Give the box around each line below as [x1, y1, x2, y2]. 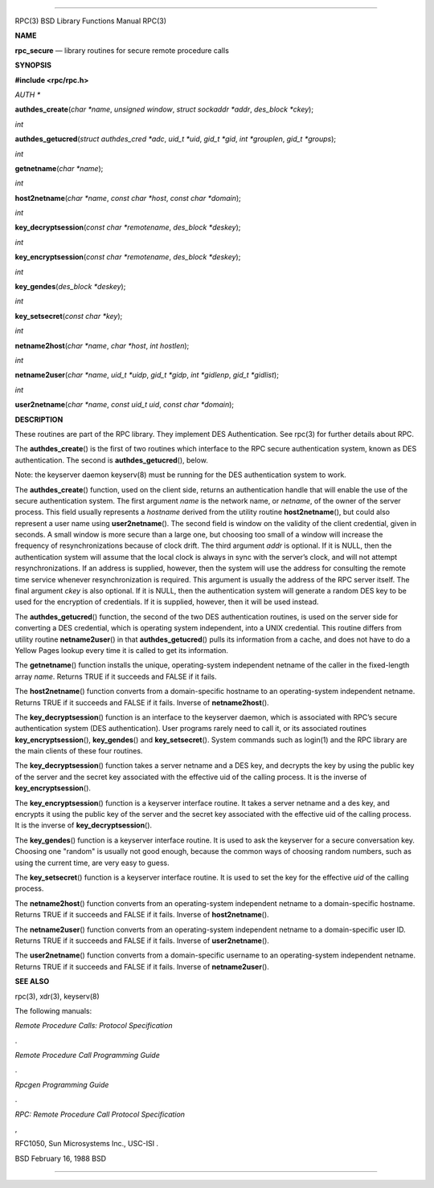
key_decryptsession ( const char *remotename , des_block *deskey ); [14, 222, 241, 232]
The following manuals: [14, 1006, 92, 1015]
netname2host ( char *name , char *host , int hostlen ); [14, 341, 190, 350]
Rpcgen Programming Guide [14, 1080, 109, 1089]
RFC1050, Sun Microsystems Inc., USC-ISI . [14, 1139, 159, 1149]
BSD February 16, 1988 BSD [14, 1153, 107, 1163]
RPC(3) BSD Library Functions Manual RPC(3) [14, 16, 167, 26]
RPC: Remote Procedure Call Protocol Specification [14, 1109, 185, 1119]
